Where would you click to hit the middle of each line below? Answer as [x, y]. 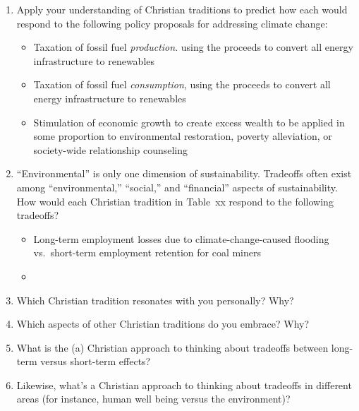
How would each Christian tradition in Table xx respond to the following [175, 201]
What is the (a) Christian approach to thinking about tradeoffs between [172, 347]
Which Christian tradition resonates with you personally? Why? [155, 300]
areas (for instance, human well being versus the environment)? [153, 399]
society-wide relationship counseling [111, 149]
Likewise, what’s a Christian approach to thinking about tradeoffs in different [184, 385]
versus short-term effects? [96, 361]
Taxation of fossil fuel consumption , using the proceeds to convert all [182, 84]
